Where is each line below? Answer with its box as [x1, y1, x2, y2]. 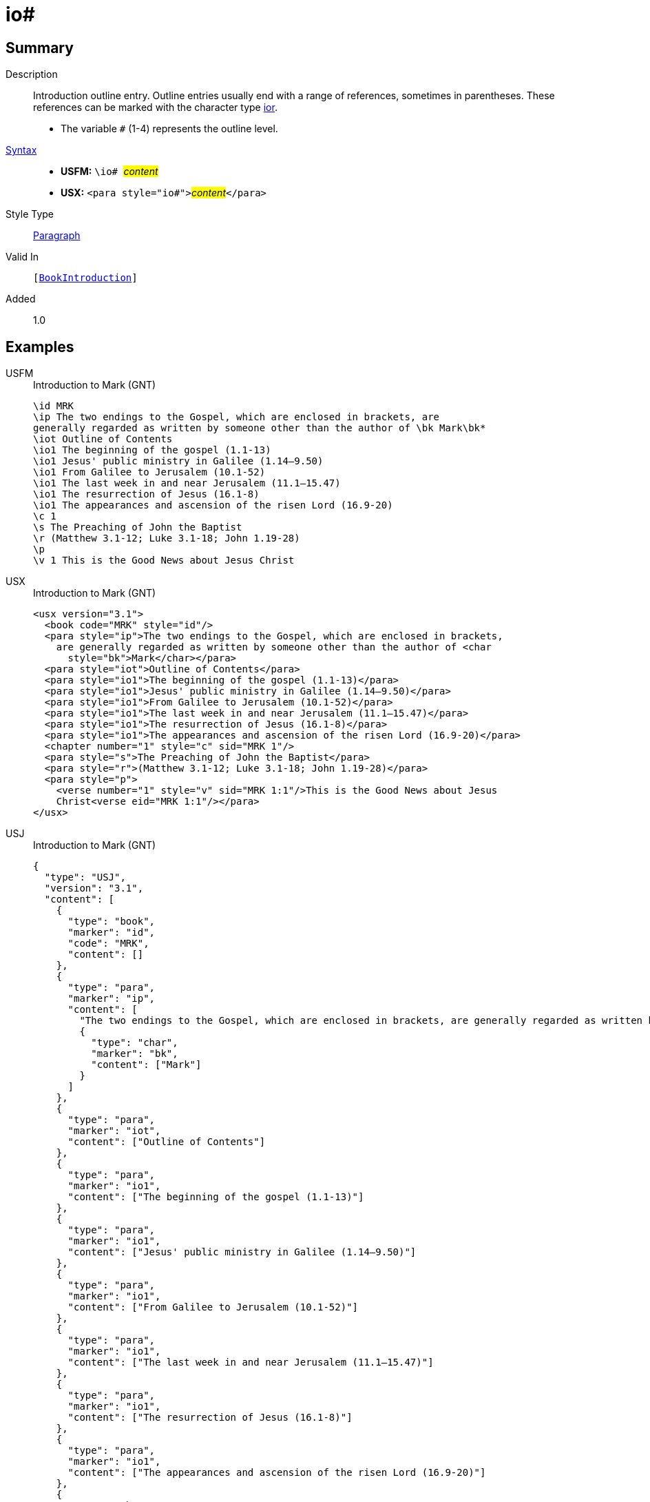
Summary [6, 39, 74, 56]
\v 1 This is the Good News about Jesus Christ [33, 555, 295, 566]
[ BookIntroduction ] [33, 272, 138, 284]
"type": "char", [91, 1037, 178, 1049]
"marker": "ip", [67, 993, 156, 1005]
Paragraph [33, 229, 81, 242]
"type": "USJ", [44, 872, 126, 883]
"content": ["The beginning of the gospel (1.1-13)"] [67, 1191, 364, 1203]
